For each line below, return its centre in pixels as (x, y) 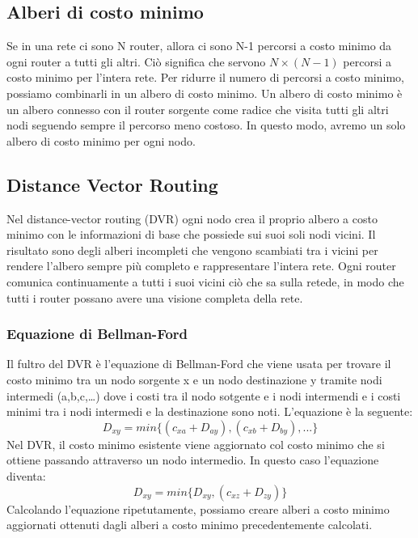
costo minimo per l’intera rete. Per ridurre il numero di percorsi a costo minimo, (205, 77)
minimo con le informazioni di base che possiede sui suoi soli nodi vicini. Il (191, 234)
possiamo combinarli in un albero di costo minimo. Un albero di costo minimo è (205, 93)
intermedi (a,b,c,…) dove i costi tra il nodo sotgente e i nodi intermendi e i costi (204, 395)
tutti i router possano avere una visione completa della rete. (155, 297)
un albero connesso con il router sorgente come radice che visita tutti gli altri (198, 109)
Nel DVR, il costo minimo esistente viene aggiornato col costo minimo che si (196, 444)
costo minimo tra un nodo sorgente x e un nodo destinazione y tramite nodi (194, 379)
